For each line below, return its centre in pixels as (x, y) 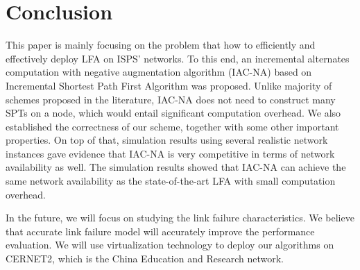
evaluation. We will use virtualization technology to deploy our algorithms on (170, 245)
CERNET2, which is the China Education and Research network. (145, 259)
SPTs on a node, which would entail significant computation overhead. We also (173, 113)
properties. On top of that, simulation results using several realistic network (167, 140)
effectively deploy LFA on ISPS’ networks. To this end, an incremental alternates (178, 58)
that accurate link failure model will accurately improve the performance (160, 231)
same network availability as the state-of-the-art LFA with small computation (171, 181)
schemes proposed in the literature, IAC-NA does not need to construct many (171, 99)
